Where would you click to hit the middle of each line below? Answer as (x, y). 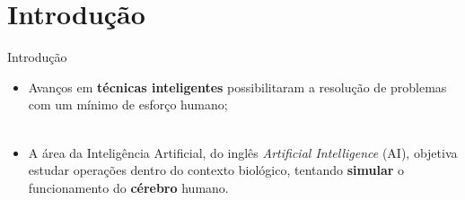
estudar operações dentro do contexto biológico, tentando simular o (216, 170)
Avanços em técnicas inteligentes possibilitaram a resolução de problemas (237, 87)
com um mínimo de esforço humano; (128, 104)
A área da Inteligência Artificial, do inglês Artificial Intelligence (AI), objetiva (243, 152)
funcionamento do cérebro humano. (128, 187)
